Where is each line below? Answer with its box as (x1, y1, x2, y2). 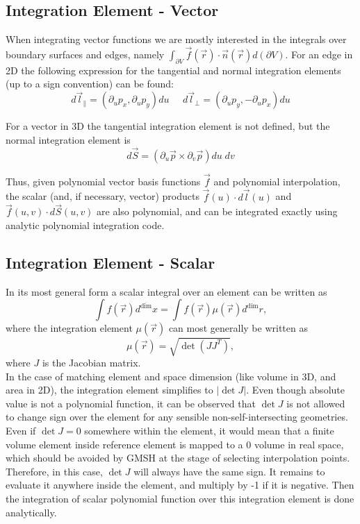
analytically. (6, 505, 57, 519)
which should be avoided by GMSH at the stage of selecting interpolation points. (6, 450, 350, 465)
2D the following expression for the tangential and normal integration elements (6, 62, 341, 77)
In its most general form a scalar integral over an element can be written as (6, 284, 327, 298)
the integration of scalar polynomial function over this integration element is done (6, 491, 354, 505)
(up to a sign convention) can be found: (6, 76, 174, 91)
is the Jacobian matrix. (42, 355, 141, 369)
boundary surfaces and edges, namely (6, 47, 165, 62)
